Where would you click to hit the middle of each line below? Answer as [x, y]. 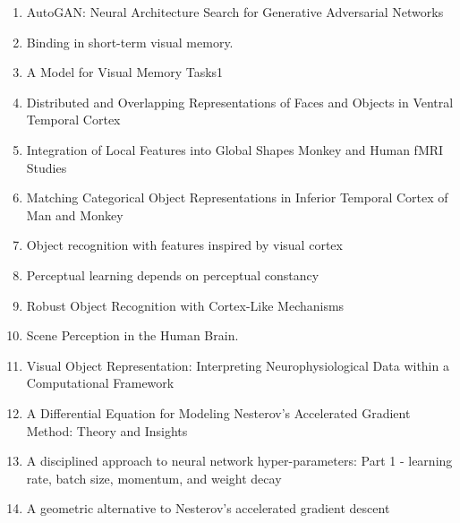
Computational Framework [100, 383]
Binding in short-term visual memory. [130, 42]
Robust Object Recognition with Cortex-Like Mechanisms [185, 305]
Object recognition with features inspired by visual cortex [184, 245]
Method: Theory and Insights [107, 430]
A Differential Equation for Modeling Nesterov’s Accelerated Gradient [218, 412]
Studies [47, 167]
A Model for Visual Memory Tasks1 [125, 72]
